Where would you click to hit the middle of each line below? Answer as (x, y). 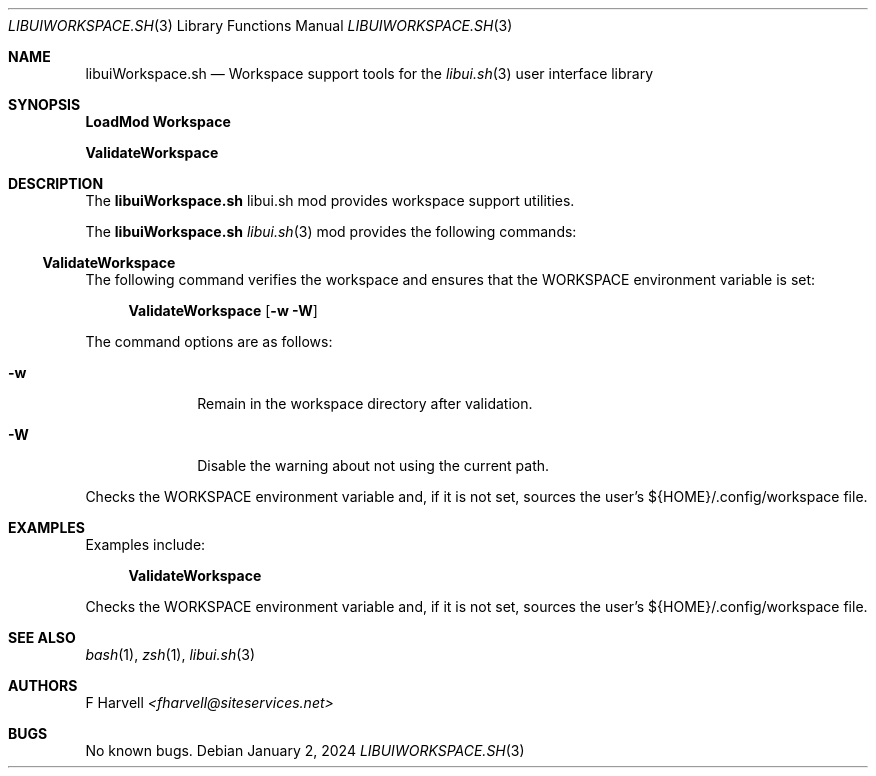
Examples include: (145, 544)
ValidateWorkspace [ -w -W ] (223, 310)
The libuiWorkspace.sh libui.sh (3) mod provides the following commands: (331, 231)
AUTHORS (43, 685)
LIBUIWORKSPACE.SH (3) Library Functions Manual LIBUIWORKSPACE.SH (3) (260, 25)
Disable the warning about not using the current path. (373, 465)
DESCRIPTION (56, 183)
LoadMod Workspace (158, 121)
